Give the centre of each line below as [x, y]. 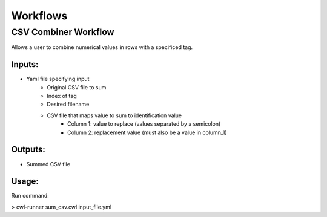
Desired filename [68, 104]
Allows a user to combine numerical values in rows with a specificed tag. [102, 47]
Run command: [30, 196]
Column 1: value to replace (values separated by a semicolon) [144, 124]
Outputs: [28, 150]
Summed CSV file [48, 164]
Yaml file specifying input [58, 79]
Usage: [25, 181]
